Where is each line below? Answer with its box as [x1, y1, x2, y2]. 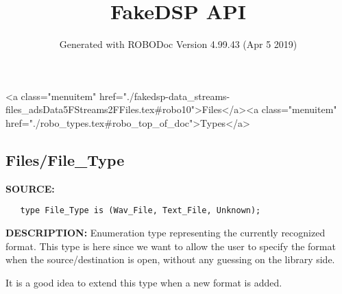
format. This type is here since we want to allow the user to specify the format [5, 238, 336, 253]
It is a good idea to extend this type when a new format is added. [5, 275, 282, 289]
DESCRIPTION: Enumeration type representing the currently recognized [5, 225, 326, 239]
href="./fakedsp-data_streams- [99, 88, 230, 103]
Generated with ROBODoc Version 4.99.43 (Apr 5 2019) [59, 37, 297, 51]
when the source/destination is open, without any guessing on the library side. [5, 252, 335, 267]
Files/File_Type [5, 149, 125, 170]
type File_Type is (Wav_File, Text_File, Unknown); [20, 206, 261, 216]
